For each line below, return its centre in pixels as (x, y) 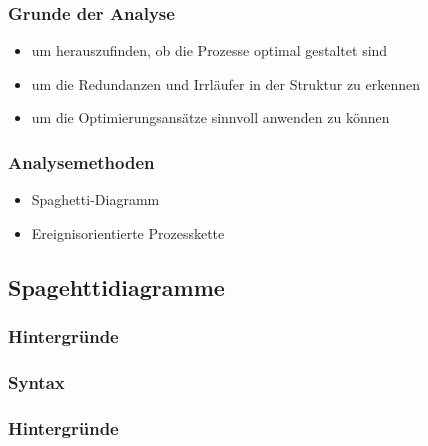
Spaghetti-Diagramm (95, 199)
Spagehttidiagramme (116, 286)
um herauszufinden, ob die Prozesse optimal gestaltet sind (209, 50)
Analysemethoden (81, 161)
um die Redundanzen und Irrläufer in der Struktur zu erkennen (226, 83)
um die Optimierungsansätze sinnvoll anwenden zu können (210, 117)
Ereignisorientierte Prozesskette (128, 232)
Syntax (36, 381)
